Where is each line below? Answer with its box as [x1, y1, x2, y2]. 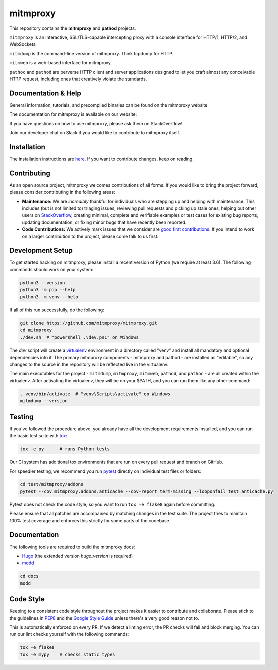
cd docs [20, 573, 39, 579]
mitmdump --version [20, 398, 68, 404]
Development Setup [9, 246, 73, 255]
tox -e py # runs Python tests [20, 446, 110, 452]
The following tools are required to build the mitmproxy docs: [9, 544, 135, 550]
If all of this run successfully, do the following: [9, 307, 105, 313]
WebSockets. [9, 41, 37, 47]
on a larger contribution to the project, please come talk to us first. [22, 233, 159, 239]
